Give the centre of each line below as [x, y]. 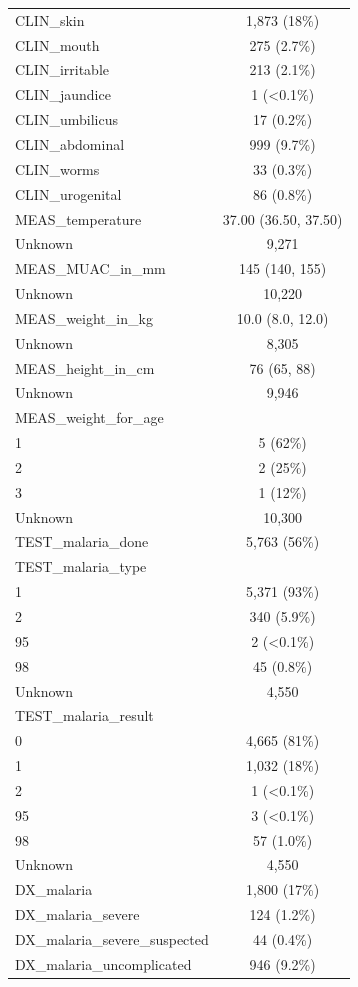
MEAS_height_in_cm [85, 367]
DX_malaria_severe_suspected [112, 938]
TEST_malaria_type [81, 566]
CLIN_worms [57, 168]
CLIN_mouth [57, 44]
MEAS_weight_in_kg [84, 317]
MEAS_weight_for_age [89, 417]
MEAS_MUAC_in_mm [90, 268]
